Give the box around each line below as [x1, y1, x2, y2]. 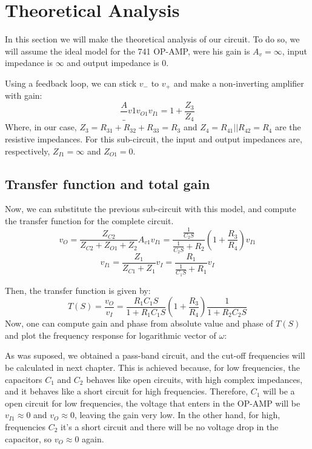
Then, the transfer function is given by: [5, 284, 151, 296]
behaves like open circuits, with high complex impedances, [86, 373, 303, 385]
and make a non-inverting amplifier [173, 76, 304, 89]
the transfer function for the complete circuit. [5, 215, 174, 227]
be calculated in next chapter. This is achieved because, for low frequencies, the [5, 361, 300, 374]
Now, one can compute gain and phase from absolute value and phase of [5, 317, 273, 330]
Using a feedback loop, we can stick [5, 76, 137, 89]
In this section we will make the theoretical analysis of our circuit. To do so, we [5, 33, 300, 45]
